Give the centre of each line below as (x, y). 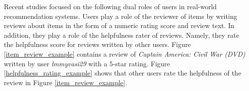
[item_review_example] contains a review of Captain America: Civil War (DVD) (125, 53)
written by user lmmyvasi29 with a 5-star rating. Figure (87, 63)
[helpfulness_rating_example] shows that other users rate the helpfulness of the (123, 73)
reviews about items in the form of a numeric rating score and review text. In (119, 25)
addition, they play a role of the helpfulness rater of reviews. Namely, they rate (122, 35)
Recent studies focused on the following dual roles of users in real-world (110, 6)
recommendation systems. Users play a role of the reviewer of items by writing (121, 16)
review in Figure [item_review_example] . (66, 82)
